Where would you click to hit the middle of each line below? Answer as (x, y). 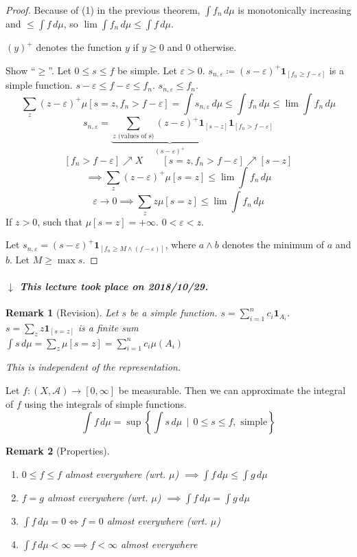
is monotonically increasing (295, 10)
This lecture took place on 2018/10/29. (114, 286)
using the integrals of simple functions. (105, 403)
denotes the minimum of (273, 244)
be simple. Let (147, 70)
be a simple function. (174, 313)
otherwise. (215, 47)
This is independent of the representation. (93, 367)
